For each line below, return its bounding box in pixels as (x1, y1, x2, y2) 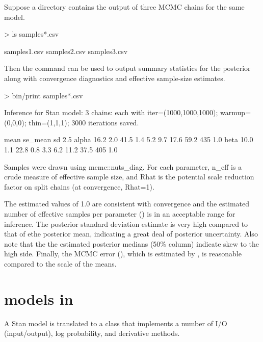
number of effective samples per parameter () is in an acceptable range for (4, 208, 235, 219)
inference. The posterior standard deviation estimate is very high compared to (4, 218, 248, 229)
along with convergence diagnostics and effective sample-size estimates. (4, 72, 225, 83)
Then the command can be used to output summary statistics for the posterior (4, 63, 251, 73)
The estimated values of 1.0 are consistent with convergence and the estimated (4, 198, 250, 209)
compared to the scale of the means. (4, 258, 117, 269)
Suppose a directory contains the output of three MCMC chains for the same (4, 2, 245, 12)
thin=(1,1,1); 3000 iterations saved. (29, 117, 139, 127)
